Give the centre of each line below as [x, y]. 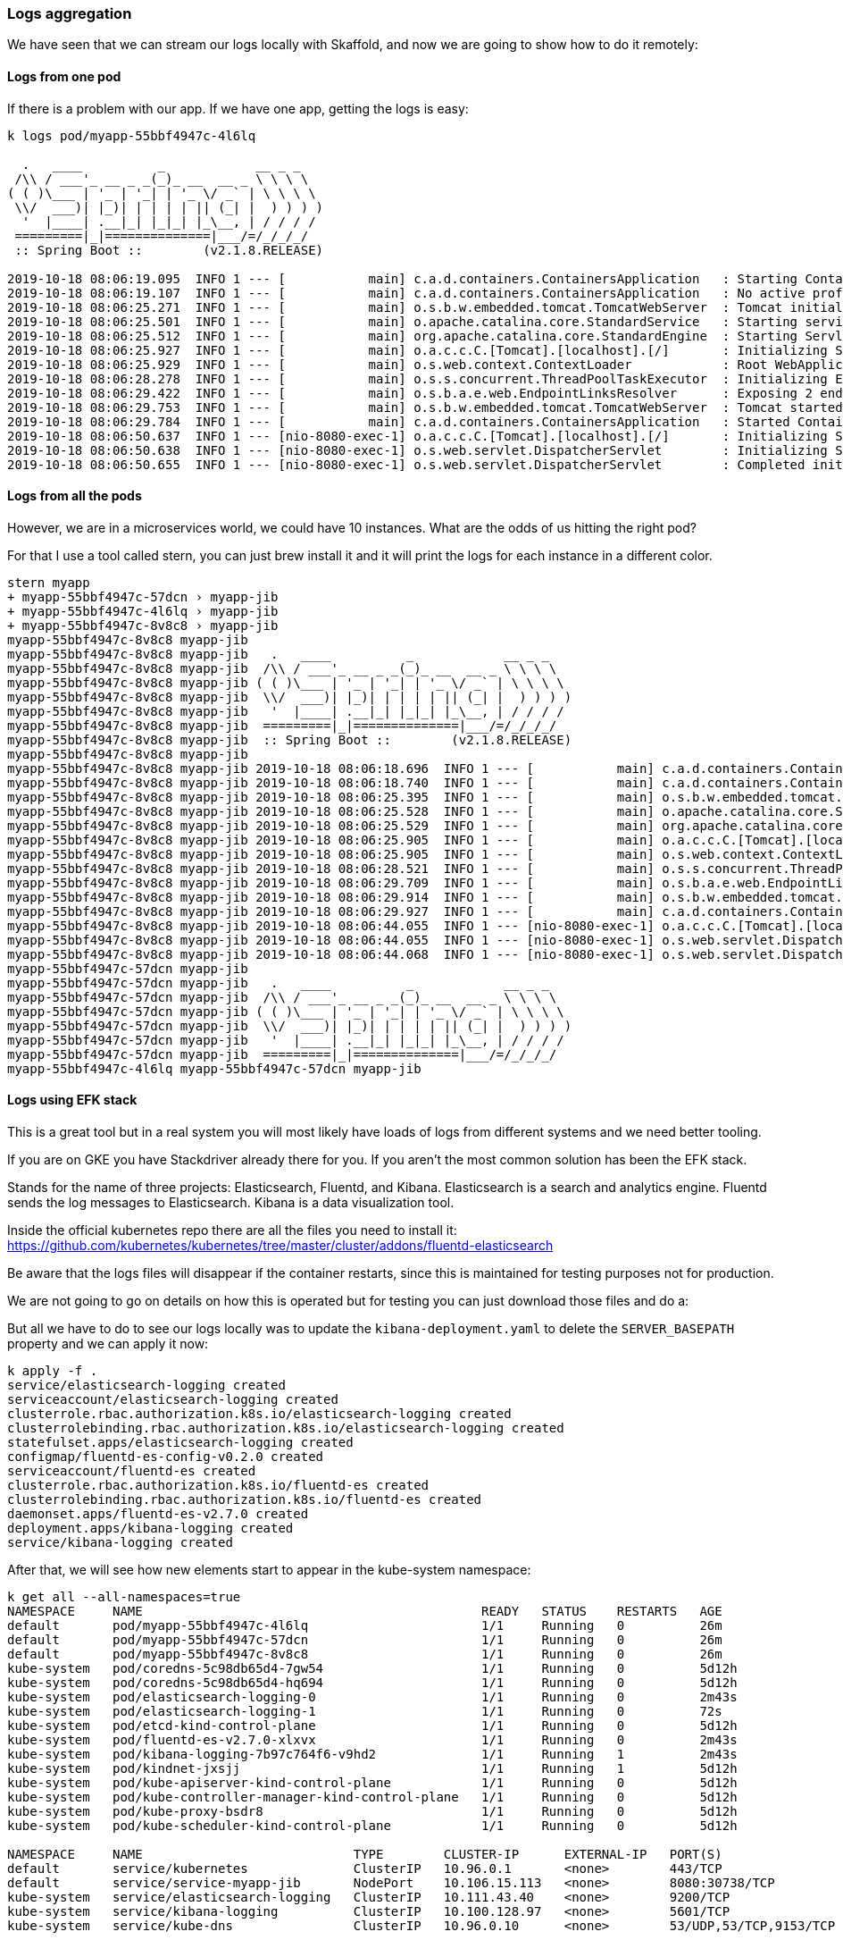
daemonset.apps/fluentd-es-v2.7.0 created [158, 1514]
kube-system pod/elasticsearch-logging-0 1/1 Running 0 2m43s [372, 1697]
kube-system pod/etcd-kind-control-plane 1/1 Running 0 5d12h [372, 1726]
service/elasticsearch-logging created [146, 1386]
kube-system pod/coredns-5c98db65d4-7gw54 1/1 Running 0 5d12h [372, 1669]
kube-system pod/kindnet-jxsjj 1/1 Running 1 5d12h [372, 1769]
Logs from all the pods [75, 496]
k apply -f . [53, 1371]
